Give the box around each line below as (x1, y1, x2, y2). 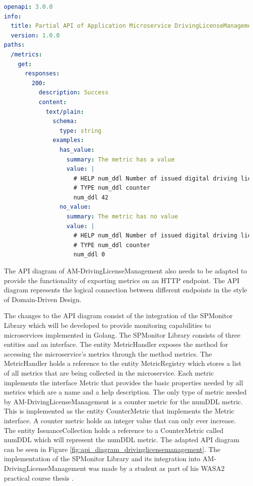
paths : (4, 41, 25, 49)
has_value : (59, 146, 95, 153)
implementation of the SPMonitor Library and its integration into (4, 453, 200, 464)
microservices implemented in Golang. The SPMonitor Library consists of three (4, 329, 241, 340)
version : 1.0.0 (11, 32, 60, 39)
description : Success (38, 89, 108, 96)
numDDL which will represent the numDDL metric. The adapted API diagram (4, 434, 239, 445)
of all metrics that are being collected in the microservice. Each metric (4, 367, 214, 378)
